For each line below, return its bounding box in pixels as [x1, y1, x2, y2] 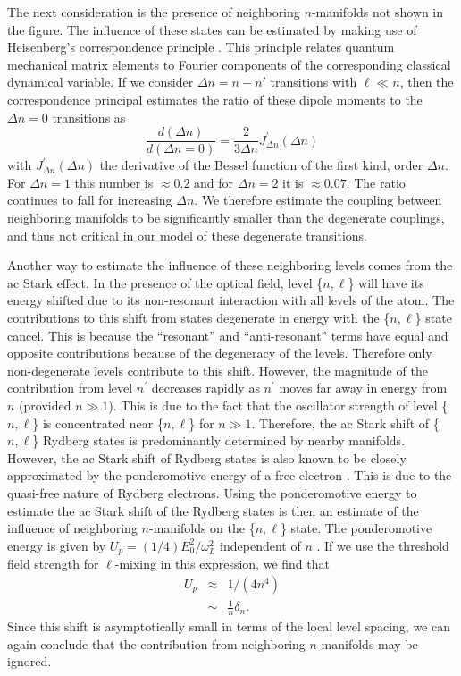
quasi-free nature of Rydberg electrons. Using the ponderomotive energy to [7, 483, 417, 502]
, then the [399, 72, 454, 91]
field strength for [7, 554, 99, 573]
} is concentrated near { [32, 413, 163, 432]
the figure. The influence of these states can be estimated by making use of [7, 20, 417, 38]
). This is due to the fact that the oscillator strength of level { [108, 395, 448, 414]
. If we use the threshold [316, 536, 449, 554]
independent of [220, 536, 301, 554]
